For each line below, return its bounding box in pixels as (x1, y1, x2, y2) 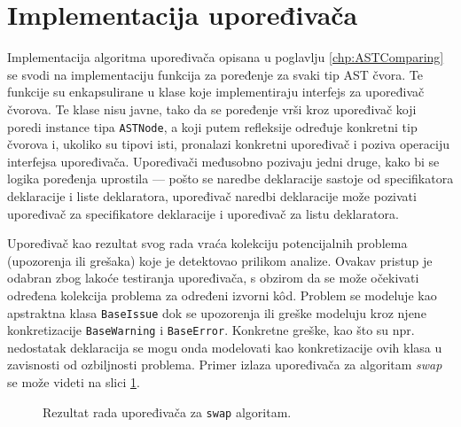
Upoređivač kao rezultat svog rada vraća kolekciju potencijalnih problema (7, 234, 408, 252)
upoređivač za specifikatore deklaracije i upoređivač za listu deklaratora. (7, 204, 399, 222)
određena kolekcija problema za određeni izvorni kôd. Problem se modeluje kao (7, 285, 437, 304)
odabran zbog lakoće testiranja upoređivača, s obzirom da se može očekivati (7, 268, 419, 287)
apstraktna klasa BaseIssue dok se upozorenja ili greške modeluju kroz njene (7, 303, 426, 322)
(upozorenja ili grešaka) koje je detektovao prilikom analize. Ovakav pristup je (7, 251, 433, 269)
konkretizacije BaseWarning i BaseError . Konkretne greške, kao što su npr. (7, 321, 415, 339)
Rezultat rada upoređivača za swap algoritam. (43, 402, 292, 421)
